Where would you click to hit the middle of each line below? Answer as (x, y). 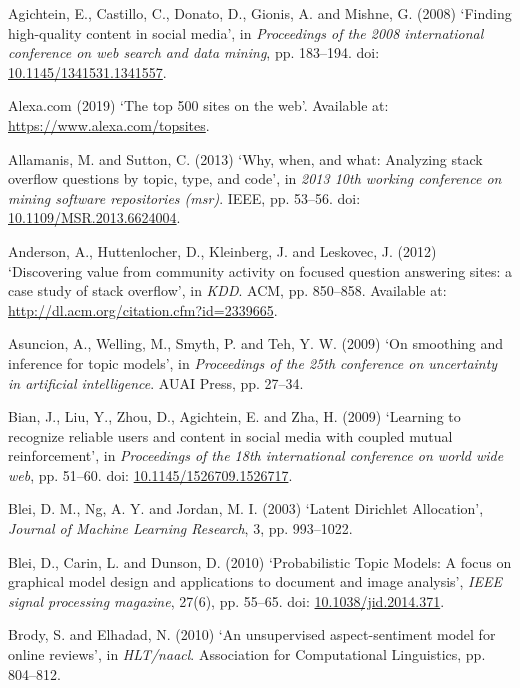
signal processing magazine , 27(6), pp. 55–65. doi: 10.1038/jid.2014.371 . (226, 600)
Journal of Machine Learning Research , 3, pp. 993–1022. (180, 528)
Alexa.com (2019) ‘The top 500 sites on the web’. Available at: (198, 105)
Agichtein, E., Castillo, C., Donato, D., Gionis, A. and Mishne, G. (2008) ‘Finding (260, 13)
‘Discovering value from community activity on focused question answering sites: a (260, 270)
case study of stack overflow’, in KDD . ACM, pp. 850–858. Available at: (227, 290)
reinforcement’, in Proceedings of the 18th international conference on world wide (256, 455)
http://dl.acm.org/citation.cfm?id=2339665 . (143, 309)
